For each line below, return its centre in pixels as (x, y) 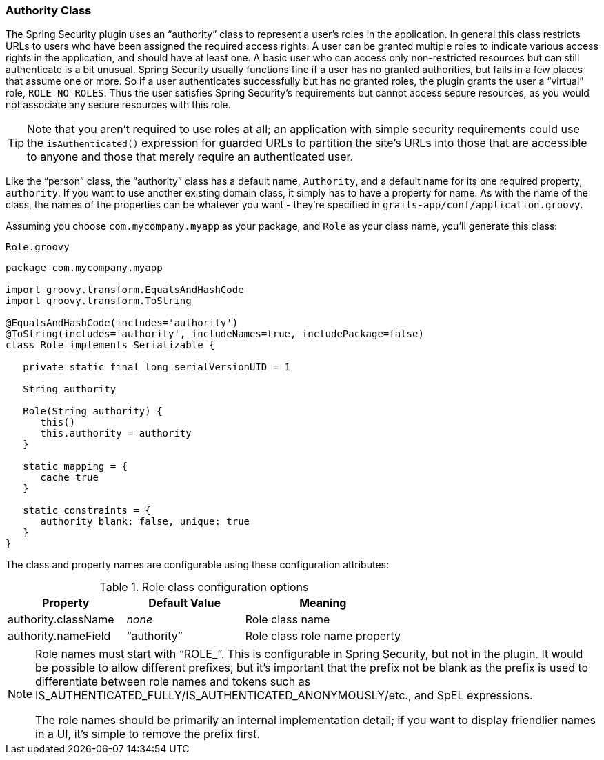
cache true (69, 478)
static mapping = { (75, 467)
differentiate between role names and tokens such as (173, 682)
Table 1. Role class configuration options (204, 587)
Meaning (323, 603)
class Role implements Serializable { (110, 345)
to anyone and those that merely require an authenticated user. (190, 157)
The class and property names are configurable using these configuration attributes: (197, 565)
